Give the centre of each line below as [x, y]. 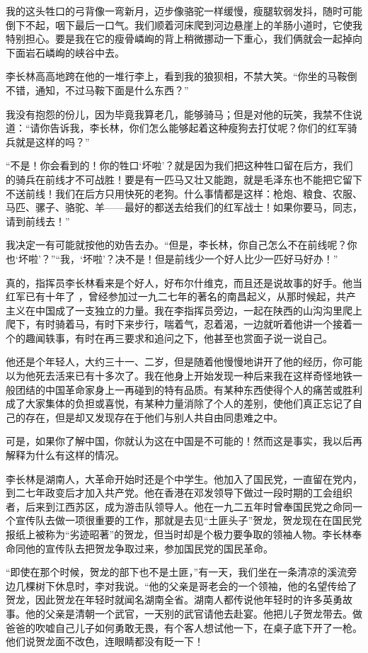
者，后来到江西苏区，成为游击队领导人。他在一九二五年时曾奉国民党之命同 [179, 506]
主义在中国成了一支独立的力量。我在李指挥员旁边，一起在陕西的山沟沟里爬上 [184, 310]
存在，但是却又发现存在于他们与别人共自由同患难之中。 [154, 417]
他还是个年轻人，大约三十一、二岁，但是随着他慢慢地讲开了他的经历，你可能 [184, 362]
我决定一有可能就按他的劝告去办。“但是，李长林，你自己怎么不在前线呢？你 [182, 245]
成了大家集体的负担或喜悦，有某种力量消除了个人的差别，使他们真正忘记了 [179, 403]
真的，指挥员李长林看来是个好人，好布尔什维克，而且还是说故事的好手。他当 [184, 282]
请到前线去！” [38, 221]
